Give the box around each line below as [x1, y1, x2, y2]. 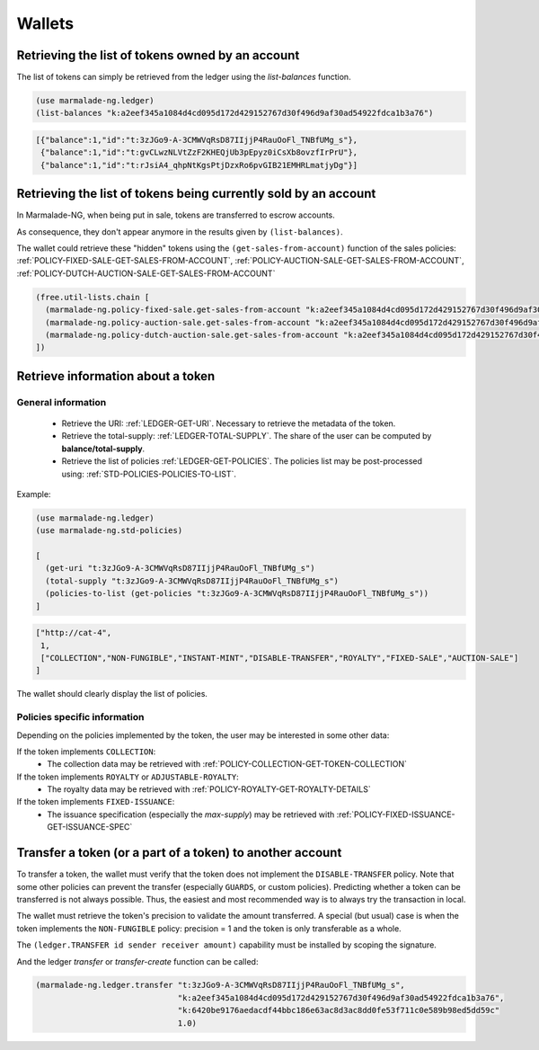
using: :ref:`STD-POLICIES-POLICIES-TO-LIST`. [61, 468, 237, 479]
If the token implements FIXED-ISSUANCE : [16, 796, 175, 807]
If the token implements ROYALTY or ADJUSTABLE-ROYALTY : [16, 771, 239, 782]
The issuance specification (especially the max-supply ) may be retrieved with [47, 809, 335, 820]
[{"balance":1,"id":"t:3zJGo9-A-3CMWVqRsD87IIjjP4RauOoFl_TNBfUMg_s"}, [35, 135, 358, 146]
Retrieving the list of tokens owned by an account [16, 48, 300, 63]
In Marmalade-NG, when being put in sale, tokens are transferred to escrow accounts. [16, 209, 336, 220]
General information [16, 396, 107, 408]
